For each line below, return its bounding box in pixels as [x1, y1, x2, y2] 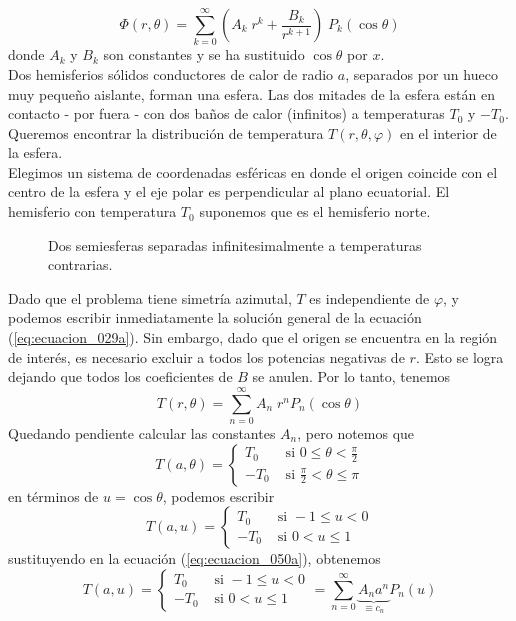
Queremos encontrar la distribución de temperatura [8, 122, 324, 143]
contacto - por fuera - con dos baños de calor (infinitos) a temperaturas [8, 103, 445, 124]
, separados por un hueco [345, 63, 498, 84]
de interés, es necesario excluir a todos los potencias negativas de [8, 346, 405, 367]
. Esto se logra [415, 346, 504, 367]
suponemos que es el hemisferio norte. [199, 201, 431, 222]
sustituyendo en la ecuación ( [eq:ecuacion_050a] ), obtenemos [8, 548, 381, 569]
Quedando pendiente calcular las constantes [8, 422, 276, 443]
